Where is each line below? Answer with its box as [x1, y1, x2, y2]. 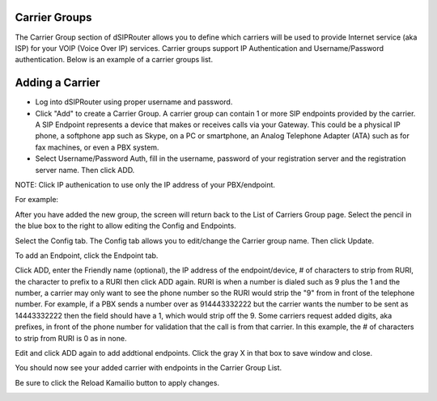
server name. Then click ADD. [35, 165, 135, 175]
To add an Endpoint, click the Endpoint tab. [15, 251, 159, 260]
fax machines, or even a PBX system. [35, 142, 159, 152]
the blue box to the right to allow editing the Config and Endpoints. [15, 221, 236, 230]
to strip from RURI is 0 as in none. [15, 333, 127, 343]
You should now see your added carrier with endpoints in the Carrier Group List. [15, 363, 282, 373]
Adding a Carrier [15, 76, 100, 90]
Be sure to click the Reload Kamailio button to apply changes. [15, 378, 220, 387]
